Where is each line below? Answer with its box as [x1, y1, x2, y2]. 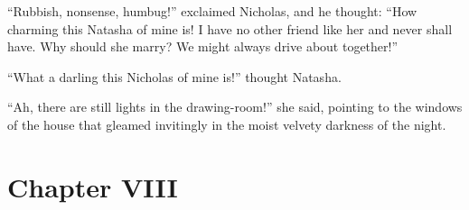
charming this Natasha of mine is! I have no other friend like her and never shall [7, 19, 453, 38]
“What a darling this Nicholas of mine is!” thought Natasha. [7, 67, 342, 86]
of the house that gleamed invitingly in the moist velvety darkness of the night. [7, 114, 446, 133]
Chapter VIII [7, 168, 178, 205]
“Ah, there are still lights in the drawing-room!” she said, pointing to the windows [7, 97, 463, 116]
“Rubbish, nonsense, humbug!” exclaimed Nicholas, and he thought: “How [7, 2, 417, 20]
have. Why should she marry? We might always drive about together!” [7, 37, 399, 56]
